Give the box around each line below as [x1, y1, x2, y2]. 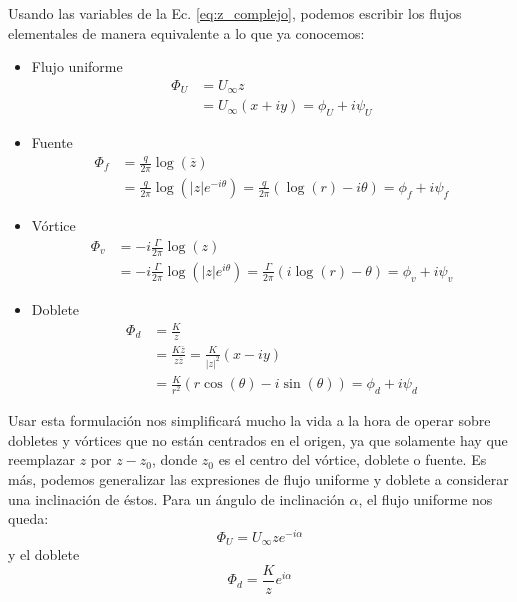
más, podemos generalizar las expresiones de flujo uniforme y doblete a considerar [8, 468, 509, 489]
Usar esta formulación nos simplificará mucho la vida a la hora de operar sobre [8, 410, 491, 431]
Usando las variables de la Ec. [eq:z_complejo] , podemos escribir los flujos [8, 3, 462, 23]
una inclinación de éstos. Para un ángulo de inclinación [8, 488, 345, 509]
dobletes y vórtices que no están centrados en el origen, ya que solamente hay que [8, 429, 508, 450]
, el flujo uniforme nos [358, 488, 493, 509]
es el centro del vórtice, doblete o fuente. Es [218, 449, 487, 470]
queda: [8, 508, 49, 529]
